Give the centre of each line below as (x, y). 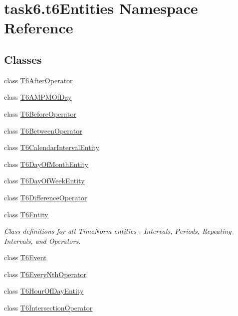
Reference (39, 28)
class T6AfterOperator (38, 80)
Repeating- (218, 231)
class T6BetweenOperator (43, 130)
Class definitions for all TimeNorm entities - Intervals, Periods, (102, 231)
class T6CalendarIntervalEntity (52, 147)
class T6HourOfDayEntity (44, 291)
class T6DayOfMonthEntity (46, 164)
